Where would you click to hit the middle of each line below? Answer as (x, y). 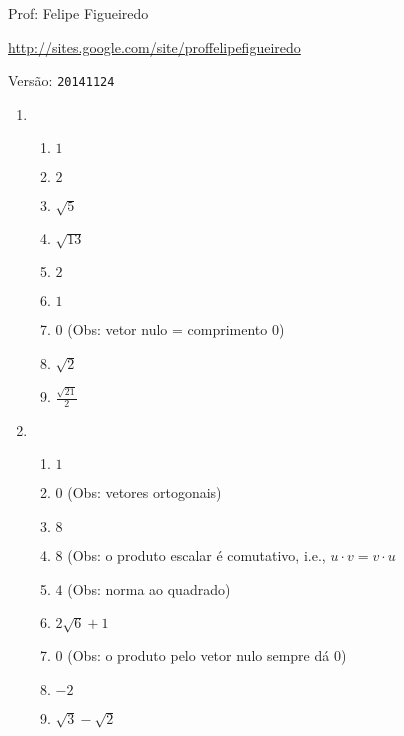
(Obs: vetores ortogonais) (144, 492)
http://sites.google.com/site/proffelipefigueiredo (154, 46)
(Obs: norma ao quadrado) (149, 588)
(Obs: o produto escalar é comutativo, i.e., (196, 555)
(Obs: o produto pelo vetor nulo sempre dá (198, 655)
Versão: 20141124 (61, 80)
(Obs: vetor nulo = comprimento (167, 328)
